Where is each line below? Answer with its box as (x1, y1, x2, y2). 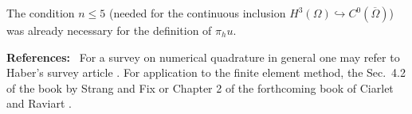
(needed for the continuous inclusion (108, 5, 286, 21)
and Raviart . (6, 95, 72, 112)
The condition (6, 5, 75, 21)
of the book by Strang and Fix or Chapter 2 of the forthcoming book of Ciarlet (6, 79, 394, 96)
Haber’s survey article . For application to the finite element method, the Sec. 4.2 (6, 64, 406, 81)
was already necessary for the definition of (6, 22, 212, 38)
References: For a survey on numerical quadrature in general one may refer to (6, 48, 400, 65)
